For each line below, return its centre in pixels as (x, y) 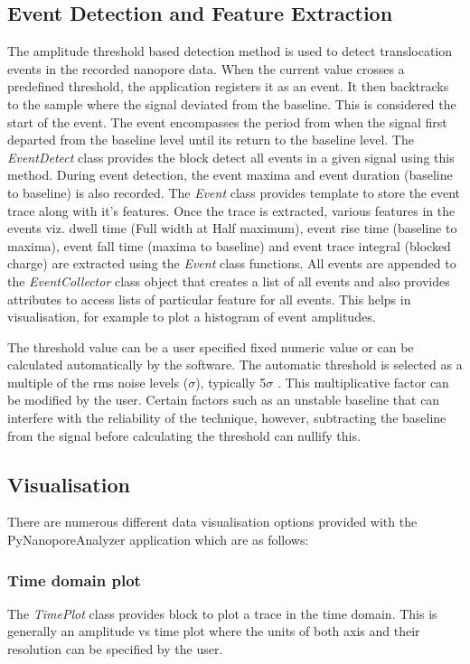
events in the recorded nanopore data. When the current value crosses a (206, 68)
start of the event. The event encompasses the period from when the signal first (227, 122)
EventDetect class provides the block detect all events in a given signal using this (231, 157)
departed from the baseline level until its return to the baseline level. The (211, 140)
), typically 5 (231, 382)
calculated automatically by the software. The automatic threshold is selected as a (235, 365)
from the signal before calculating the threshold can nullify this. (184, 435)
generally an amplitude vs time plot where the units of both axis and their (214, 631)
